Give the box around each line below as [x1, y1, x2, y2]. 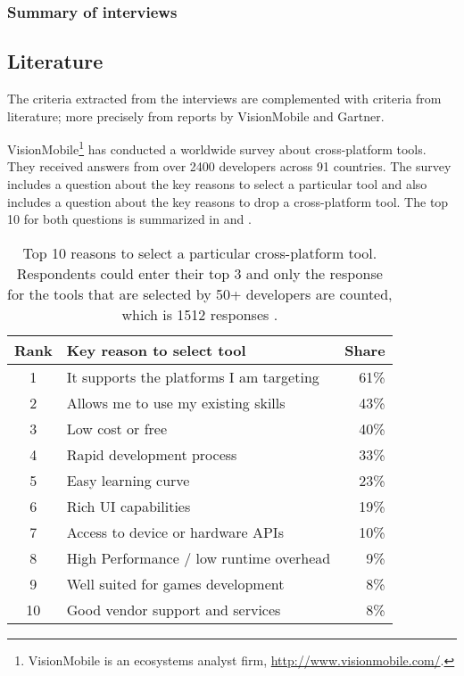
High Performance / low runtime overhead [66, 547, 331, 568]
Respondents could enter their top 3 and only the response [16, 262, 383, 284]
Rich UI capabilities [66, 495, 191, 516]
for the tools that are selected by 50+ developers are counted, [7, 283, 393, 304]
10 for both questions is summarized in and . [7, 210, 252, 228]
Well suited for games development [66, 573, 285, 594]
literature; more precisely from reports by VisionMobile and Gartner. [7, 106, 385, 125]
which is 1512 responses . [121, 303, 278, 325]
